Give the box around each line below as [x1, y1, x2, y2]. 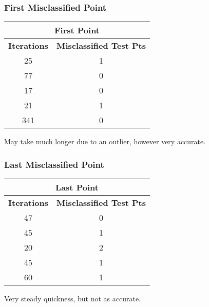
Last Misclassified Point [4, 158, 104, 170]
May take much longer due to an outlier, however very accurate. [4, 136, 206, 147]
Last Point [55, 181, 99, 194]
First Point [54, 24, 100, 36]
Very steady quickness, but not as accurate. [4, 293, 141, 304]
